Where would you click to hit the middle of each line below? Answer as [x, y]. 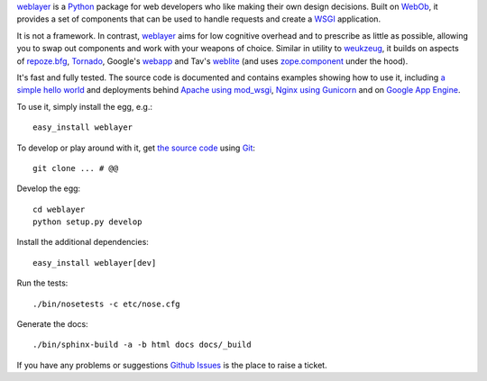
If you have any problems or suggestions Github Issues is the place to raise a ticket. [172, 365]
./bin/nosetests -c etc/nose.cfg [106, 304]
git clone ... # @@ [76, 168]
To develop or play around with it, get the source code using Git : [136, 148]
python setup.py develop [87, 222]
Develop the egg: [49, 188]
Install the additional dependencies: [83, 242]
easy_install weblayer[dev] [95, 263]
